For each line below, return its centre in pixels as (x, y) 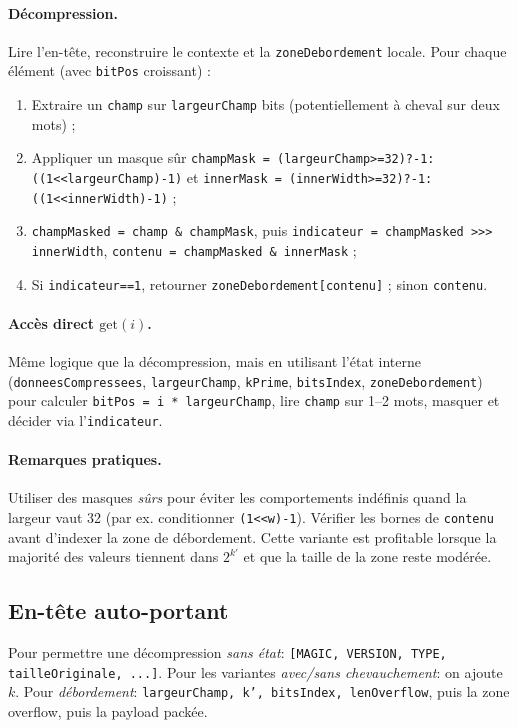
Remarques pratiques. (85, 459)
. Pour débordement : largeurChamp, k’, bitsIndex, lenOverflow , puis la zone (262, 691)
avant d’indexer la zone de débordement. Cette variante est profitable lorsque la (252, 536)
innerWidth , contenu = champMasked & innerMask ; (194, 249)
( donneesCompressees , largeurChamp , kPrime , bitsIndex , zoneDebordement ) (245, 380)
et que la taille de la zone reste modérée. (367, 556)
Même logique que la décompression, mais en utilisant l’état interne (214, 361)
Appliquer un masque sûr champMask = (150, 157)
